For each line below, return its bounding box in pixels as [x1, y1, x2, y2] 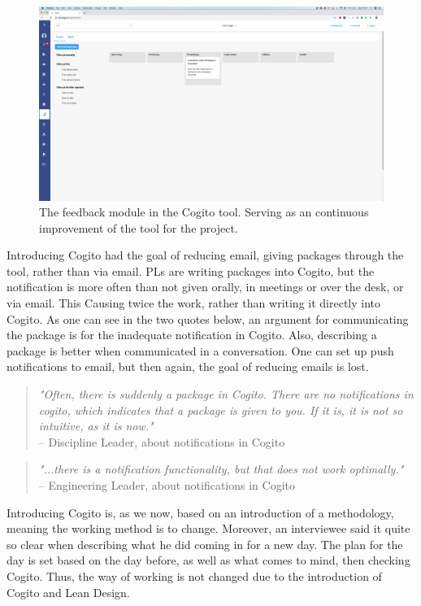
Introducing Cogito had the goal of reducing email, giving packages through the [7, 246, 404, 264]
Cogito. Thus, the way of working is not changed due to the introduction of [7, 567, 382, 584]
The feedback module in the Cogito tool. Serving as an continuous [39, 203, 369, 220]
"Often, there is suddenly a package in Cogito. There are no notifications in [38, 386, 414, 403]
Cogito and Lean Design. [7, 583, 130, 600]
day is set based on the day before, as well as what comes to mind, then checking [7, 552, 410, 569]
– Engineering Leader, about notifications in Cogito [38, 477, 295, 493]
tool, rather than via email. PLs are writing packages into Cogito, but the [7, 262, 375, 279]
